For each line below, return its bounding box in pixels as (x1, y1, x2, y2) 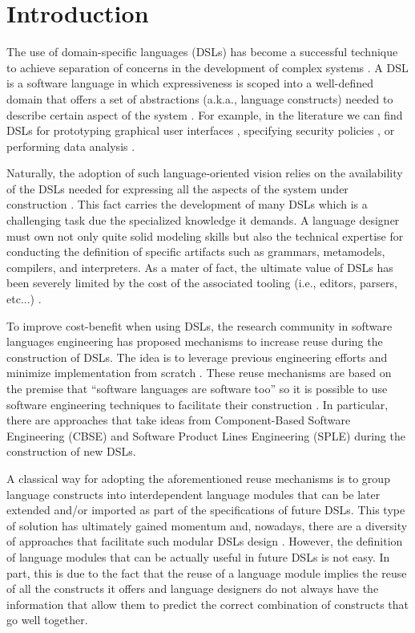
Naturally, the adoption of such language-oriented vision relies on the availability (6, 164, 403, 181)
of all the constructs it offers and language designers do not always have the (6, 580, 379, 597)
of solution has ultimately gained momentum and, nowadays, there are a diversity (6, 517, 408, 534)
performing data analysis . (6, 137, 135, 154)
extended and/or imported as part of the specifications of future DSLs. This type (6, 501, 405, 518)
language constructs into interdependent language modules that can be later (6, 485, 381, 502)
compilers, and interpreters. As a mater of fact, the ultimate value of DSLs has (6, 258, 393, 275)
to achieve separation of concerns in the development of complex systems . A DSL (6, 59, 409, 75)
